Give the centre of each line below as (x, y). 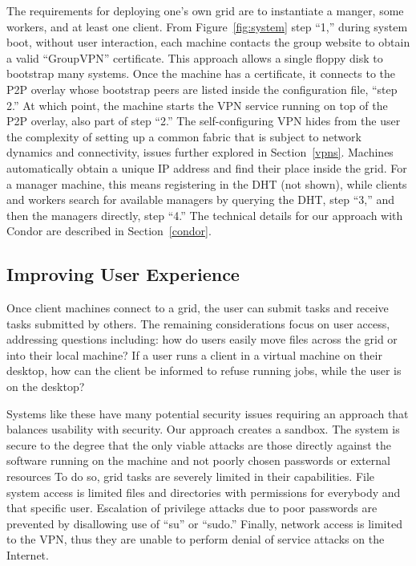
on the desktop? (46, 387)
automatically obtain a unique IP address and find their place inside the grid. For (207, 167)
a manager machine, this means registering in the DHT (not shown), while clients (207, 183)
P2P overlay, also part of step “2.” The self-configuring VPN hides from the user (204, 121)
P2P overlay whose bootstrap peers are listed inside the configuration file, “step (202, 89)
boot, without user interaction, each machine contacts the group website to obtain (208, 42)
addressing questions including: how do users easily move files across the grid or (202, 339)
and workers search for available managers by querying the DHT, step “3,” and (201, 200)
